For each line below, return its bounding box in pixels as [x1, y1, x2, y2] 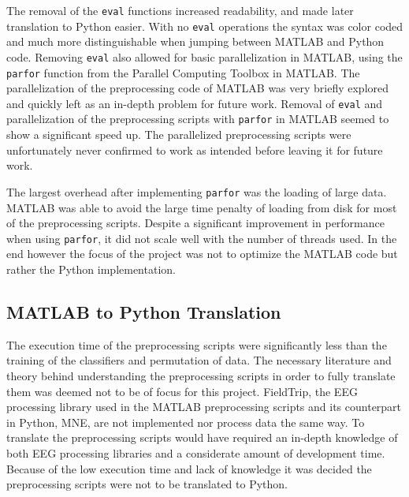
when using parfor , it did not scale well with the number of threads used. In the [6, 230, 397, 246]
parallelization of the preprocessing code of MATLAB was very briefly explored [6, 80, 389, 96]
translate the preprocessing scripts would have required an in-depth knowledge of [6, 429, 398, 446]
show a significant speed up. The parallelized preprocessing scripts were [6, 126, 351, 143]
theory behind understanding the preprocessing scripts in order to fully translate [6, 367, 396, 383]
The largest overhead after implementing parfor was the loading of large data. [6, 183, 387, 200]
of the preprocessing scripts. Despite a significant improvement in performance [6, 215, 385, 231]
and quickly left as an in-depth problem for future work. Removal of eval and [6, 95, 383, 111]
